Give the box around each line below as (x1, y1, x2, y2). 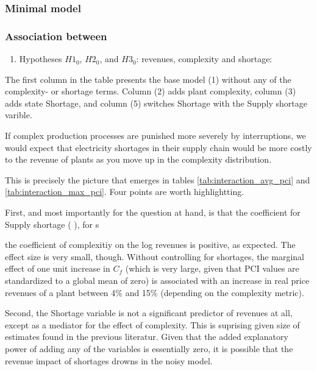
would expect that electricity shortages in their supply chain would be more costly (5, 141, 312, 154)
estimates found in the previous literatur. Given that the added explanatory (5, 330, 288, 343)
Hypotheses (19, 52, 62, 65)
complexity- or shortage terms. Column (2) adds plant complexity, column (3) (5, 85, 296, 97)
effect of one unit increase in (5, 262, 110, 275)
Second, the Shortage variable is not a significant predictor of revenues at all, (5, 306, 293, 319)
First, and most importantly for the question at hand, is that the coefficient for (5, 206, 301, 218)
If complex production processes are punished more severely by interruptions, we (5, 129, 306, 142)
